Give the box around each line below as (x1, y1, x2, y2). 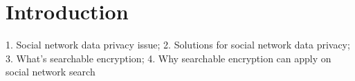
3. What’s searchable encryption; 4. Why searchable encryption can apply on (6, 51, 331, 65)
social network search (6, 64, 95, 79)
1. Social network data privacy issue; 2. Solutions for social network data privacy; (6, 37, 350, 52)
